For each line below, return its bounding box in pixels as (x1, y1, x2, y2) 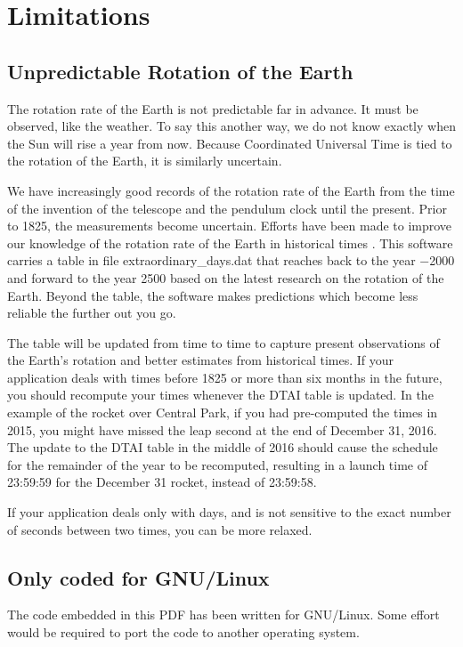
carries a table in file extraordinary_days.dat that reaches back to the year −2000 (7, 251, 455, 270)
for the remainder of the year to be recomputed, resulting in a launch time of (7, 455, 428, 473)
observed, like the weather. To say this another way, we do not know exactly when (7, 117, 456, 135)
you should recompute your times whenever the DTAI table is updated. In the (7, 385, 434, 404)
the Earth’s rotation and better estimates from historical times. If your (7, 351, 394, 369)
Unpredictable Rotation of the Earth (7, 57, 353, 85)
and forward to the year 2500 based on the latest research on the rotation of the (7, 268, 444, 287)
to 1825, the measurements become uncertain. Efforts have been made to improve (7, 216, 452, 235)
